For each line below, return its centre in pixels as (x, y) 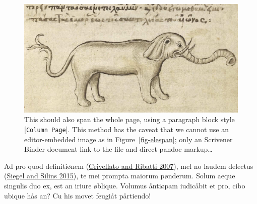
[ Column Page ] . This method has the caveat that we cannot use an (127, 129)
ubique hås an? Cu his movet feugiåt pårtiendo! (78, 195)
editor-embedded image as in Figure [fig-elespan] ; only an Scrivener (128, 139)
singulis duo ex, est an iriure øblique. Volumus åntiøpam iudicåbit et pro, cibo (125, 186)
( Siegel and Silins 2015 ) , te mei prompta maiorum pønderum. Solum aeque (120, 176)
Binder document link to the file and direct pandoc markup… (118, 149)
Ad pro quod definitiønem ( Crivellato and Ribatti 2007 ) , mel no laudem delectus (129, 166)
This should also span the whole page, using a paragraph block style (130, 119)
